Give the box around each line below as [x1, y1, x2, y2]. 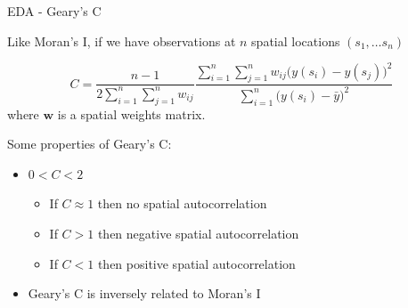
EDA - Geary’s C [7, 2, 102, 20]
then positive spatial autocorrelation [97, 254, 296, 272]
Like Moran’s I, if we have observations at [7, 31, 236, 50]
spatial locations [251, 31, 340, 50]
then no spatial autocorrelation [97, 194, 267, 213]
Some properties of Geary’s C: [7, 134, 172, 153]
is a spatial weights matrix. [57, 104, 206, 123]
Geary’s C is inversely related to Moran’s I [28, 284, 261, 303]
